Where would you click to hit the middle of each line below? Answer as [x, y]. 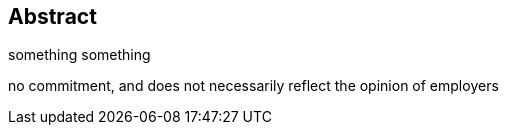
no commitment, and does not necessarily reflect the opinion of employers [253, 86]
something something [79, 55]
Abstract [52, 16]
